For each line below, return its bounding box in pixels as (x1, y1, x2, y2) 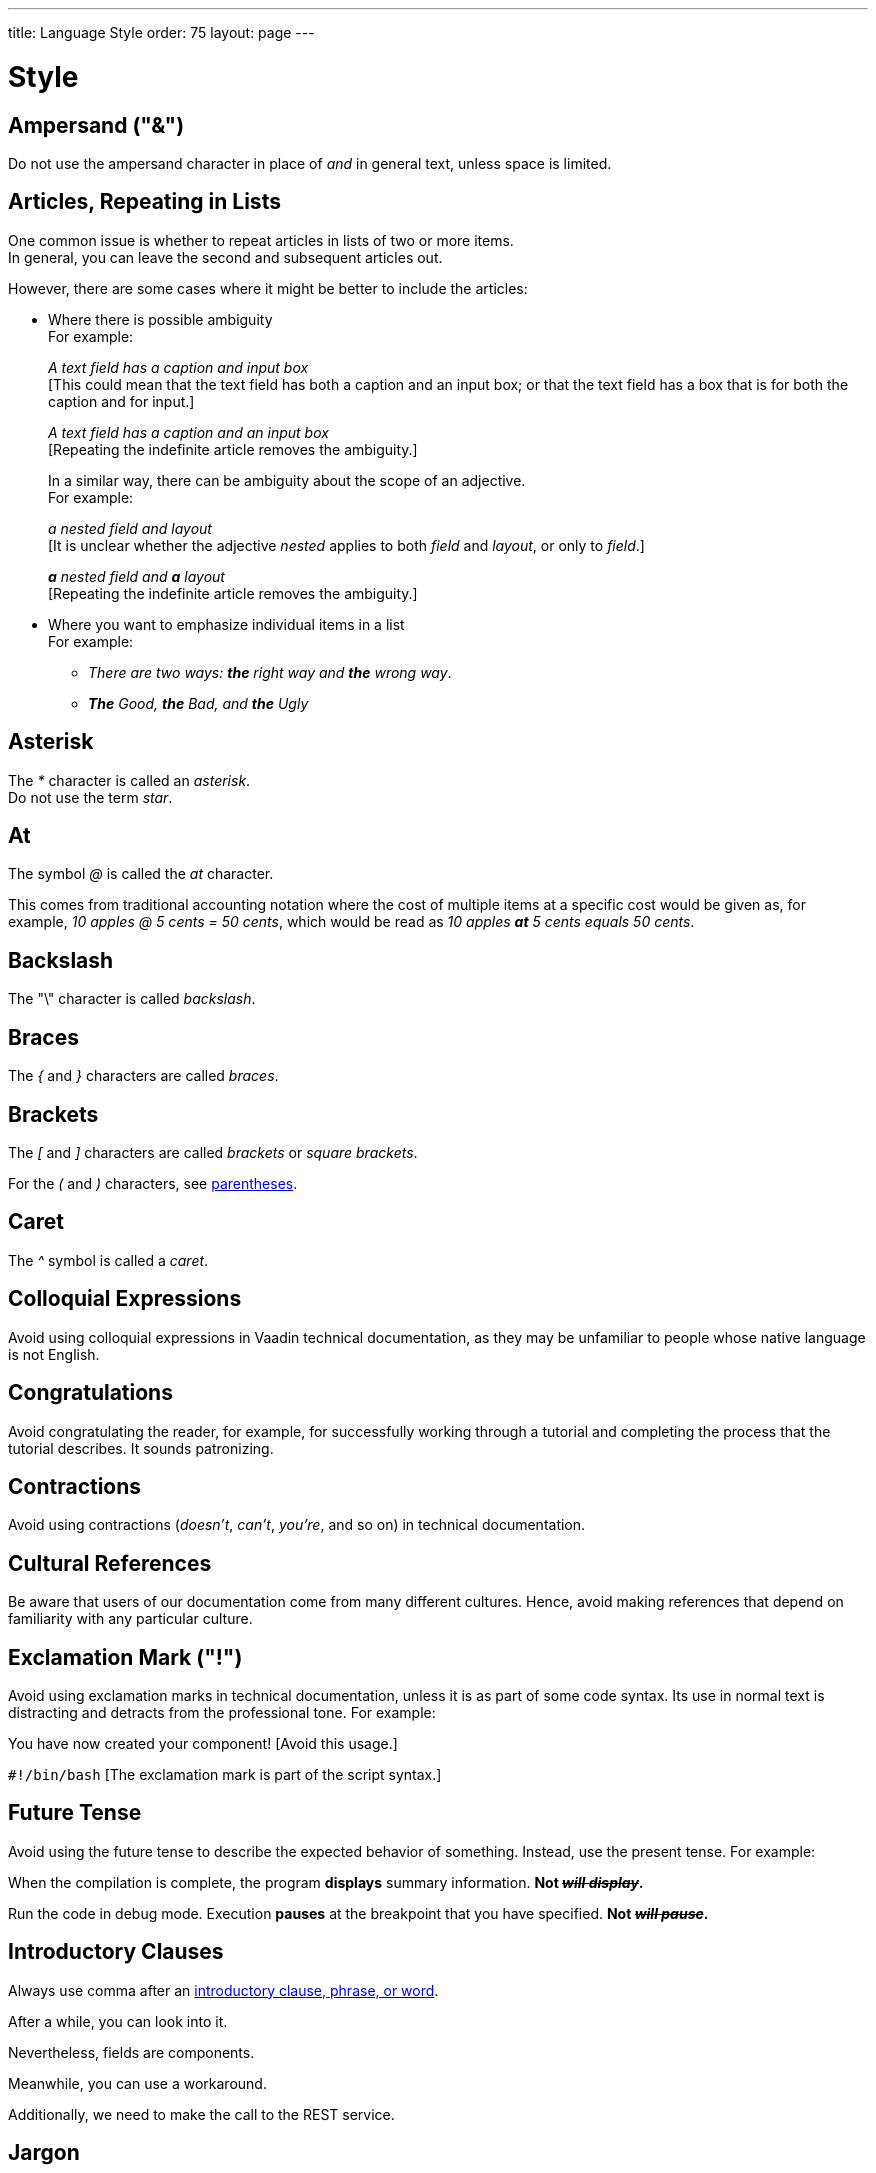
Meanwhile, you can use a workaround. (8, 2074, 267, 2092)
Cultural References (8, 1550, 212, 1576)
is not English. (8, 1345, 100, 1363)
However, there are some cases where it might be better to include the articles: (8, 279, 528, 297)
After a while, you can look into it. (8, 2012, 228, 2030)
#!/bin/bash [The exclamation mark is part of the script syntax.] (8, 1766, 442, 1784)
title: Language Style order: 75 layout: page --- (8, 24, 315, 41)
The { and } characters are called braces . (8, 1067, 279, 1085)
